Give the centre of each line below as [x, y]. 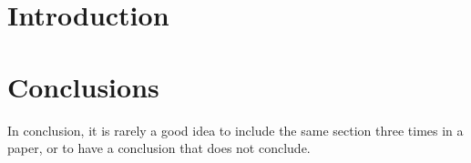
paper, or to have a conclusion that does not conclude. [159, 148]
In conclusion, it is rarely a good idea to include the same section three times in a [235, 130]
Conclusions [83, 86]
